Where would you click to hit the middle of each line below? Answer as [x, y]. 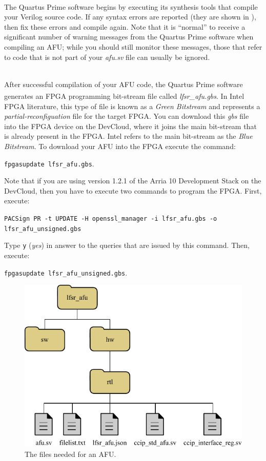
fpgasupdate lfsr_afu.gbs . [49, 163]
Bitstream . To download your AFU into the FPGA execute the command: [120, 146]
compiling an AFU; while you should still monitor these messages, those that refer [133, 46]
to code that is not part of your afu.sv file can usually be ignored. [107, 57]
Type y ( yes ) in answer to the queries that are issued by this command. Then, [127, 245]
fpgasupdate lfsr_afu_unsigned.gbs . [66, 272]
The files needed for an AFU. [70, 454]
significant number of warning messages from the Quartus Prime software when [129, 37]
